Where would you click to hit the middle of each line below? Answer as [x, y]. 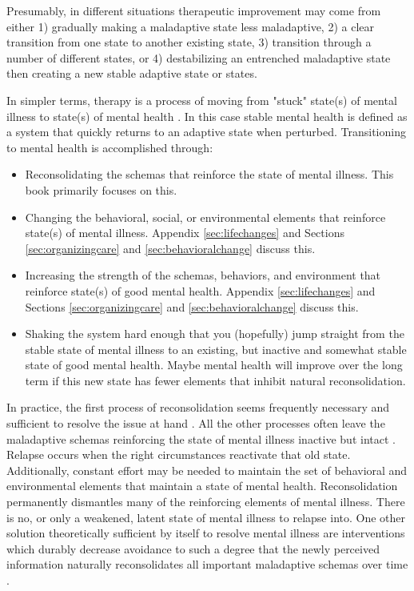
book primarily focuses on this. [101, 189]
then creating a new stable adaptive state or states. [132, 73]
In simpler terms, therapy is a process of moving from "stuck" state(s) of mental [202, 100]
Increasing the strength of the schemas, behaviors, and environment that [203, 275]
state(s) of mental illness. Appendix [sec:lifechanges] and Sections [185, 233]
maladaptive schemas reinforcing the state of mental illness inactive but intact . [201, 438]
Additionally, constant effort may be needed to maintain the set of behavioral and [207, 470]
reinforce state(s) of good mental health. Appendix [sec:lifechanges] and [200, 290]
